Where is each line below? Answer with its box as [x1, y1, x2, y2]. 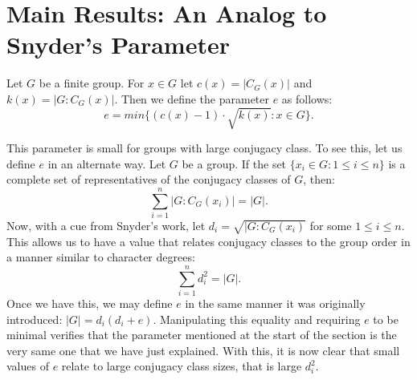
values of [6, 358, 49, 374]
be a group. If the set [182, 155, 287, 172]
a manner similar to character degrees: [6, 249, 195, 265]
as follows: [281, 90, 333, 107]
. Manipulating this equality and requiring [153, 310, 361, 327]
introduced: [6, 310, 63, 327]
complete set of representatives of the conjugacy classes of [6, 171, 291, 188]
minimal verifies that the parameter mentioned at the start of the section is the [6, 326, 397, 343]
